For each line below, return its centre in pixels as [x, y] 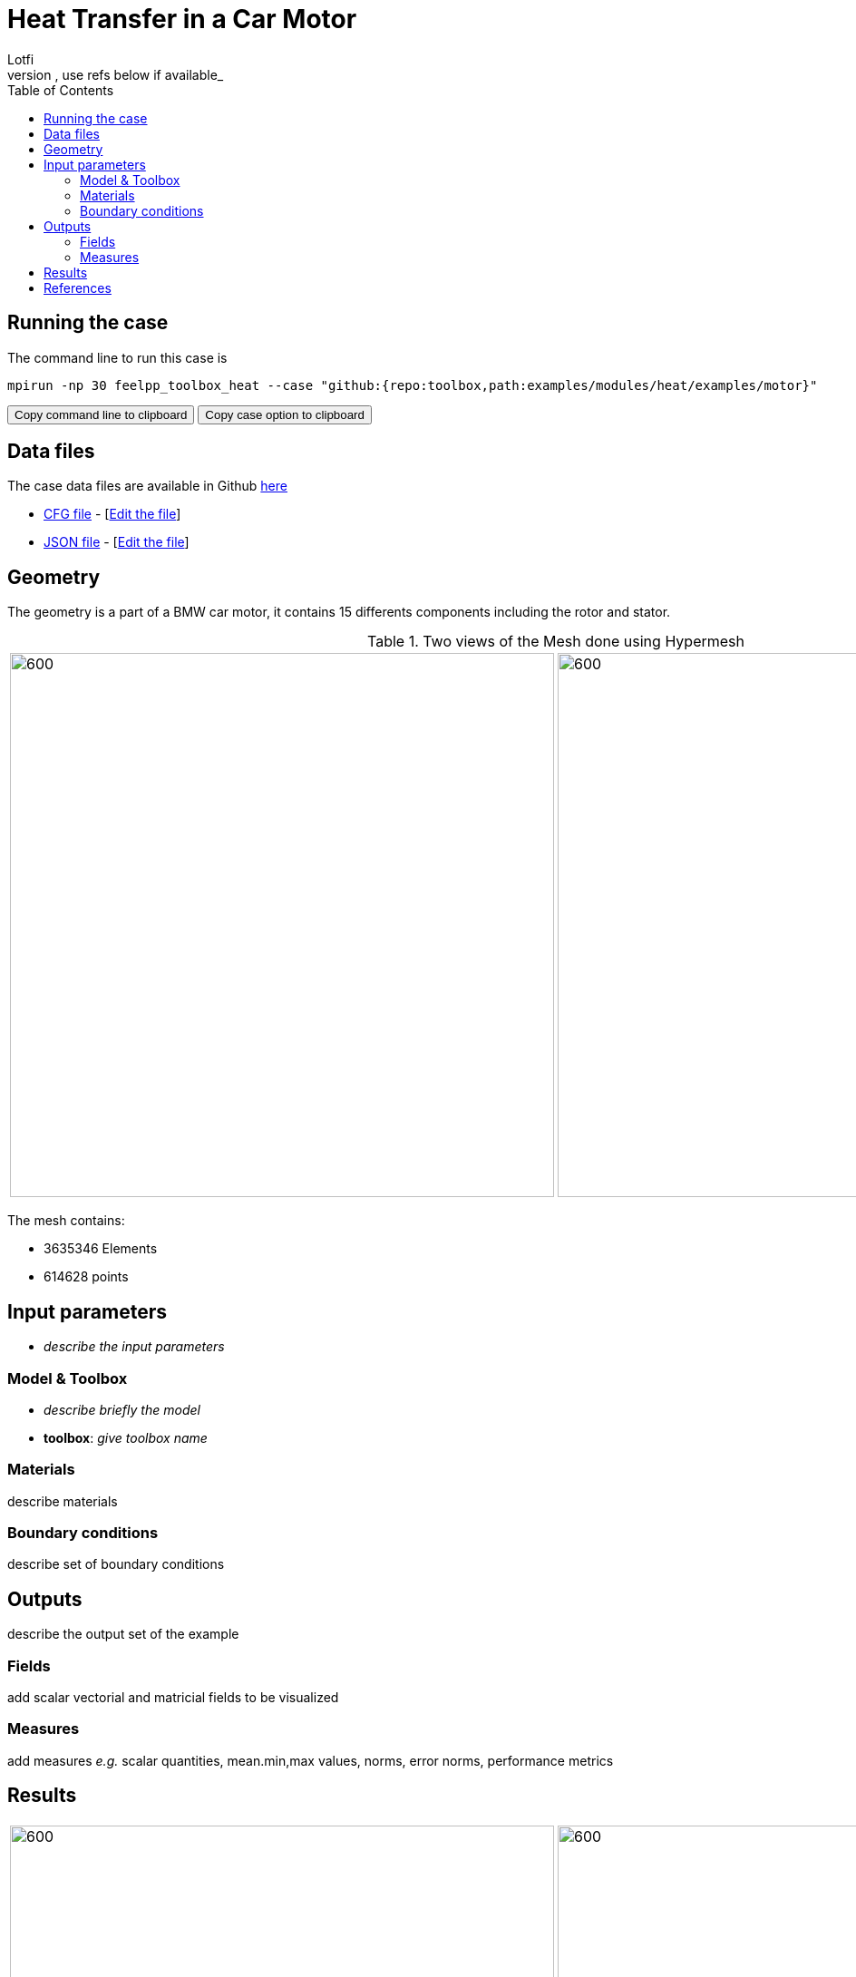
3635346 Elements [101, 1249]
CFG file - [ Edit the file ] [112, 514]
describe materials [63, 1501]
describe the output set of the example [123, 1634]
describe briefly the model [122, 1409]
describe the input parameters [134, 1347]
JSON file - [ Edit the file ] [117, 542]
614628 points [86, 1277]
